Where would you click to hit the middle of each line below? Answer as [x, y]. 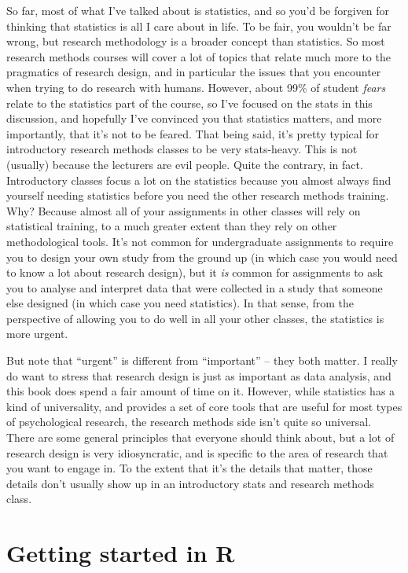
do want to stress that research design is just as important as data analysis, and [199, 375]
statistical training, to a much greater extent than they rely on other [172, 226]
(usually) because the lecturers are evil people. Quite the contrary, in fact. [185, 164]
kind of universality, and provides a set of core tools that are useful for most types [204, 406]
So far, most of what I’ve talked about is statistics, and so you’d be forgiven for [198, 10]
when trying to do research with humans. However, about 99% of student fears [196, 87]
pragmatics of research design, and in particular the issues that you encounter [194, 72]
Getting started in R [121, 553]
